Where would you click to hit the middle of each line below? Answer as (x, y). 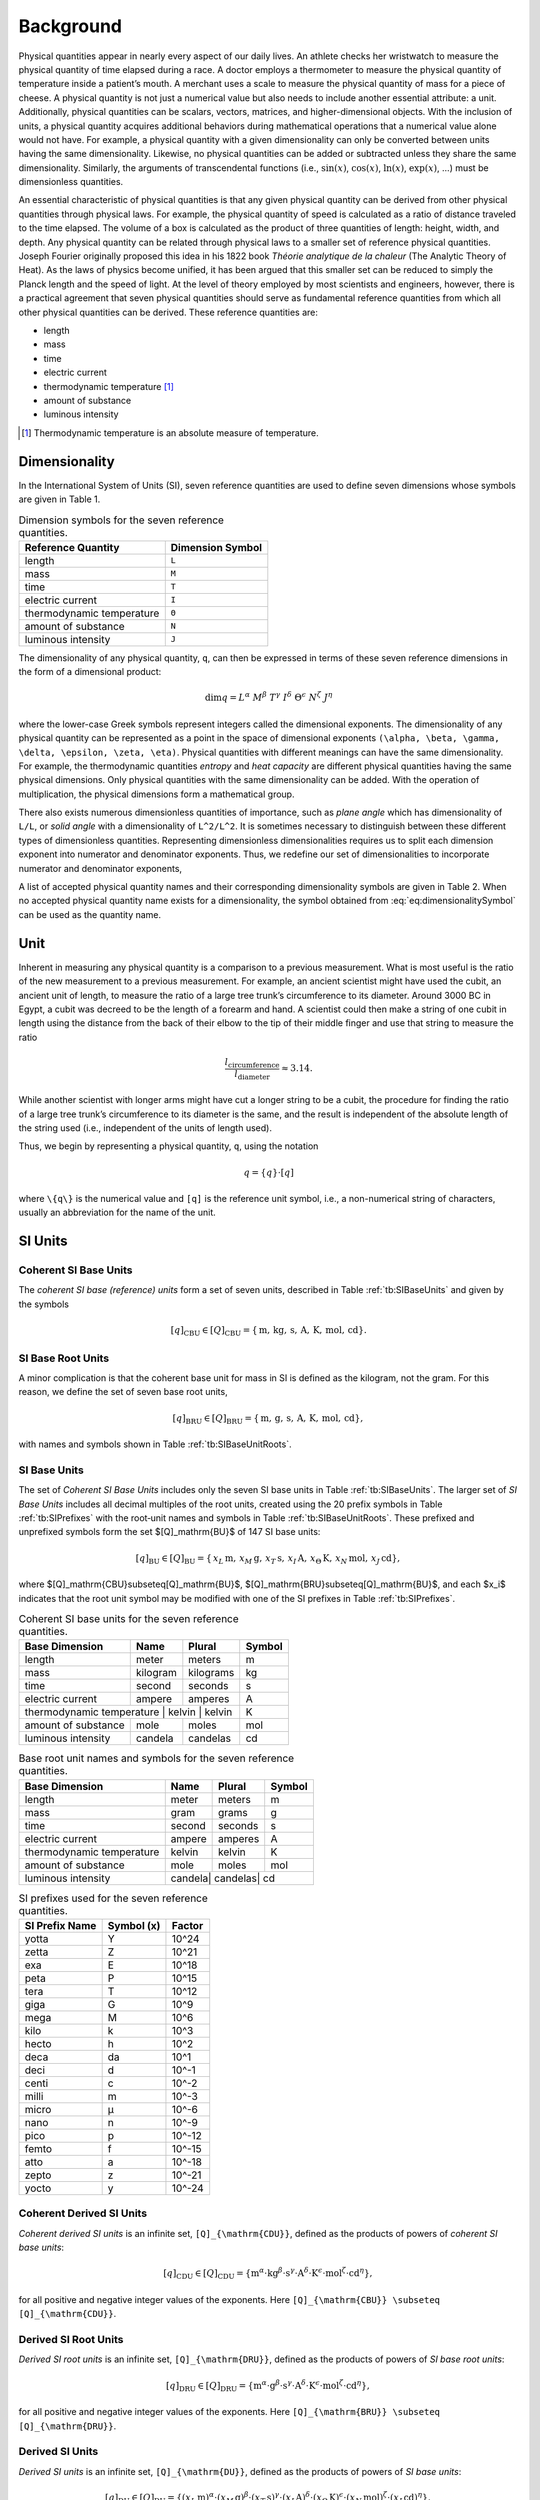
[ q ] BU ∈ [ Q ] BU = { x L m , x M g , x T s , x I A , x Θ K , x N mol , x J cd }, (268, 1559)
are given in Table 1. (59, 499)
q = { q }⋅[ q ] (269, 1172)
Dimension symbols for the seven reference (121, 520)
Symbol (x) (134, 1926)
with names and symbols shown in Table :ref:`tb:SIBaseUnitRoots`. (155, 1444)
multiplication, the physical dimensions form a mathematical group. (156, 794)
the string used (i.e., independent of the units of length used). (145, 1127)
